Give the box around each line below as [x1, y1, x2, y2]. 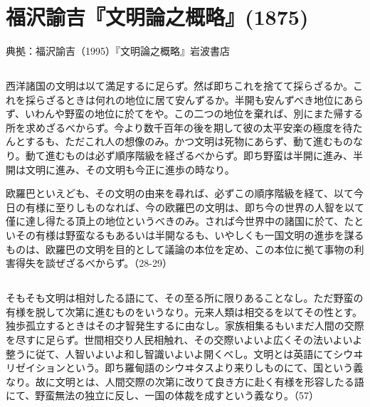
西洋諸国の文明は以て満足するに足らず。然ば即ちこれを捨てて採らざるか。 [6, 78, 354, 93]
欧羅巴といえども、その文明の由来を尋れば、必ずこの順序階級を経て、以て [6, 186, 354, 201]
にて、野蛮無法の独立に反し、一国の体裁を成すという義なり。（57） [6, 388, 319, 403]
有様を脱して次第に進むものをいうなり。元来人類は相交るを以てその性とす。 [6, 304, 363, 319]
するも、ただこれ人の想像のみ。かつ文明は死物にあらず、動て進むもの [25, 134, 353, 149]
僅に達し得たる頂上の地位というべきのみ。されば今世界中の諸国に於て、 [6, 213, 344, 228]
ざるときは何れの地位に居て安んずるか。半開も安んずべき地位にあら [45, 92, 364, 107]
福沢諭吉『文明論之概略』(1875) [6, 2, 309, 31]
